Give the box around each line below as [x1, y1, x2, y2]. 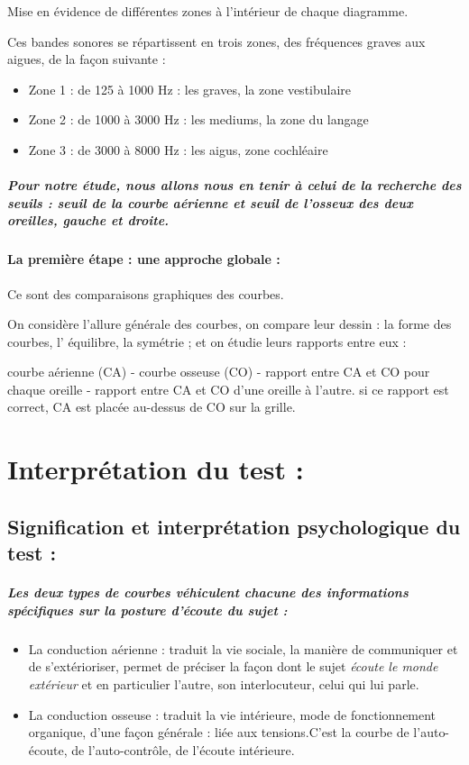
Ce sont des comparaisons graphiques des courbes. [7, 284, 284, 303]
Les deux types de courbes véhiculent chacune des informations [7, 583, 409, 602]
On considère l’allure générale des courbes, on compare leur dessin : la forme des [7, 314, 452, 333]
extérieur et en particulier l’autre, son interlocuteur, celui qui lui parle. [28, 674, 419, 693]
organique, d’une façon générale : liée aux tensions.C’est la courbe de [28, 723, 409, 742]
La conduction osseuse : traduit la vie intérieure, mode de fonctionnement [28, 705, 437, 724]
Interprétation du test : [7, 451, 304, 487]
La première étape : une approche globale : [7, 250, 280, 269]
